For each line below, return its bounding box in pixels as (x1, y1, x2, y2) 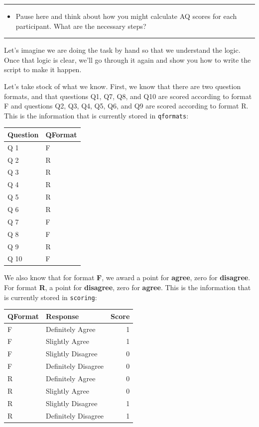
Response (46, 311, 79, 321)
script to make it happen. (4, 64, 82, 75)
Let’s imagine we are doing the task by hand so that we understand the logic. (4, 45, 241, 55)
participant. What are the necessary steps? (15, 20, 146, 31)
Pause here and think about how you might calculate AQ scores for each (15, 11, 237, 21)
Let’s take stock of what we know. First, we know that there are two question (4, 81, 241, 91)
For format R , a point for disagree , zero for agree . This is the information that (4, 282, 251, 293)
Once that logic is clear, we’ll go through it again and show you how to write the (4, 54, 251, 65)
